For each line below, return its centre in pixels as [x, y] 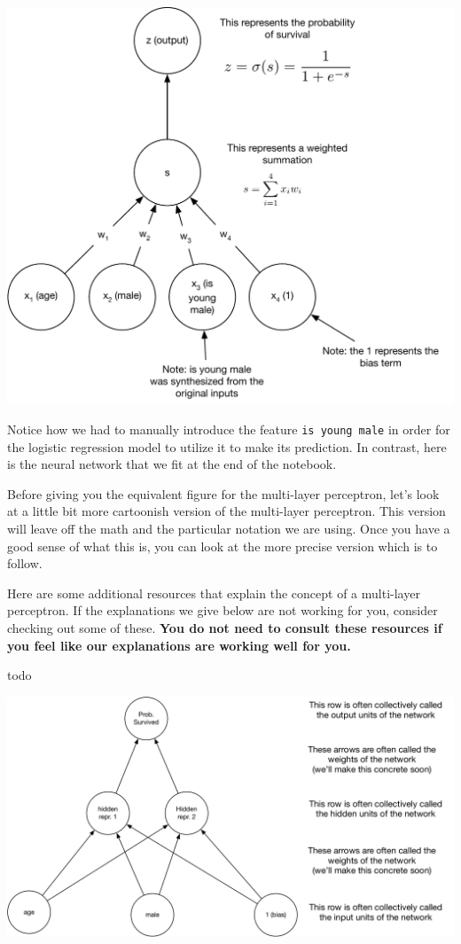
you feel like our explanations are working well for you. [179, 645]
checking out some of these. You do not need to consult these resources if [225, 627]
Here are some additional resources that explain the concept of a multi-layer [214, 593]
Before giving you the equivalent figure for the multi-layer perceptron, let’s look [223, 493]
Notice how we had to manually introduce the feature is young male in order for [229, 429]
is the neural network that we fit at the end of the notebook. [172, 464]
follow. [25, 563]
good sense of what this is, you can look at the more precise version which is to [223, 546]
